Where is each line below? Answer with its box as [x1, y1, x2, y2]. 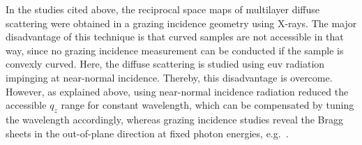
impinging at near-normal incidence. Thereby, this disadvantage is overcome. [6, 70, 333, 84]
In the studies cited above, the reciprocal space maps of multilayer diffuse [6, 2, 320, 16]
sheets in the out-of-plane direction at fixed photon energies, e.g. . [6, 125, 289, 140]
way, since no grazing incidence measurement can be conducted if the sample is [6, 43, 344, 57]
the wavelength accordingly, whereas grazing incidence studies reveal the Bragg [6, 112, 343, 126]
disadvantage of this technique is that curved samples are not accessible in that [6, 29, 344, 44]
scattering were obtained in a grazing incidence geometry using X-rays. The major [6, 15, 357, 30]
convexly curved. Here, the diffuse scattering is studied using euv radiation [6, 56, 325, 71]
